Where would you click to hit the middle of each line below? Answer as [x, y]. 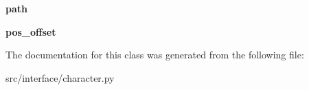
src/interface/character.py [60, 77]
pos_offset [31, 31]
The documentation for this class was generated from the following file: [155, 55]
